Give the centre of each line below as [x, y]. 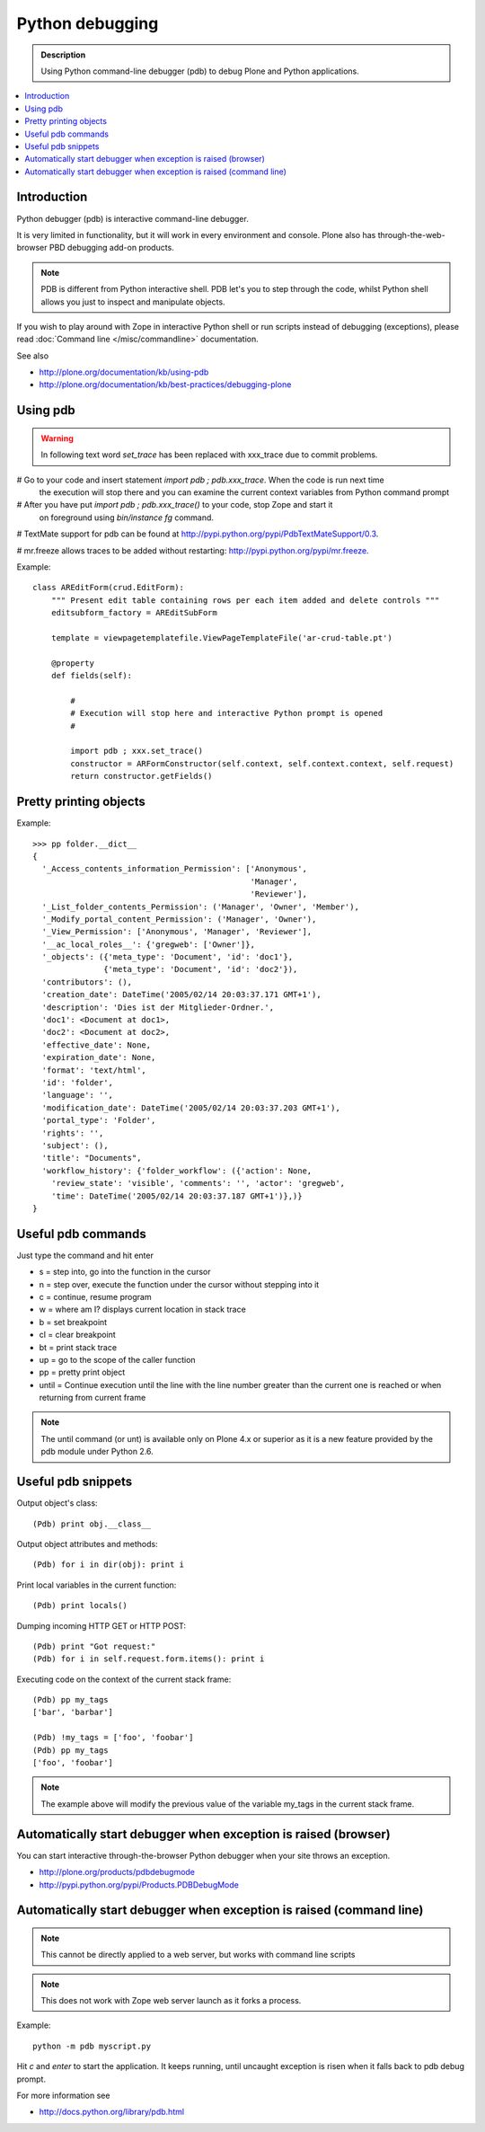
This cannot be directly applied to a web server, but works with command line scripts [198, 1955]
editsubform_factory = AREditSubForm [134, 613]
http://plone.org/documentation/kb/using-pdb [124, 372]
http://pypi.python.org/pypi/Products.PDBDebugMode [139, 1884]
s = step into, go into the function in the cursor [125, 1272]
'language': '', [78, 1095]
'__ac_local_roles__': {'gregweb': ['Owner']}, [149, 944]
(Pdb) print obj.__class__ [92, 1524]
